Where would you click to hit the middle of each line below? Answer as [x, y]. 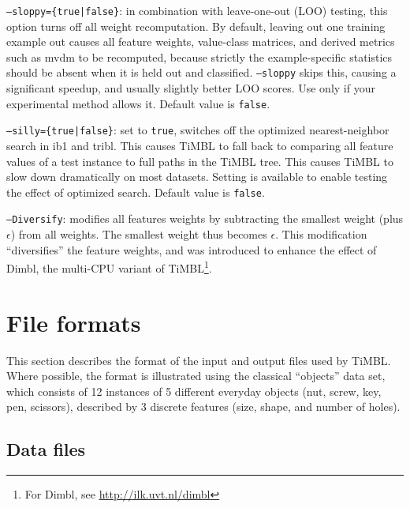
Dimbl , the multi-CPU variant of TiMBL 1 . [109, 267]
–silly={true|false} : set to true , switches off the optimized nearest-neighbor [198, 130]
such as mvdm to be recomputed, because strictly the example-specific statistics [199, 56]
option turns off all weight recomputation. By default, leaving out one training [196, 26]
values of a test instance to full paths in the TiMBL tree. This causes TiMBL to [200, 161]
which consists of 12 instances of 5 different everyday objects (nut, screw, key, [194, 391]
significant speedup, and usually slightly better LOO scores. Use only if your [191, 88]
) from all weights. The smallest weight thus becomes [139, 234]
